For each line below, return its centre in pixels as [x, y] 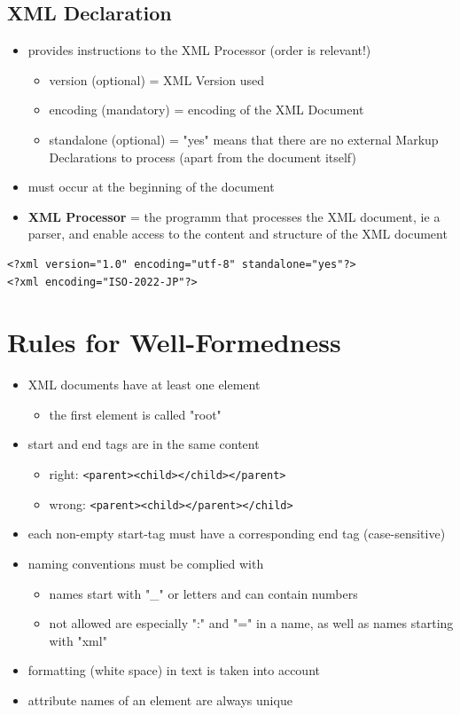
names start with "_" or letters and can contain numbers [203, 593]
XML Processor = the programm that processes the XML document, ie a [234, 216]
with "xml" [78, 640]
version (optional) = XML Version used [157, 79]
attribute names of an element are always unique [160, 699]
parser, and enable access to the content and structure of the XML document [238, 234]
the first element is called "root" [135, 414]
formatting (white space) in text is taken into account [174, 670]
